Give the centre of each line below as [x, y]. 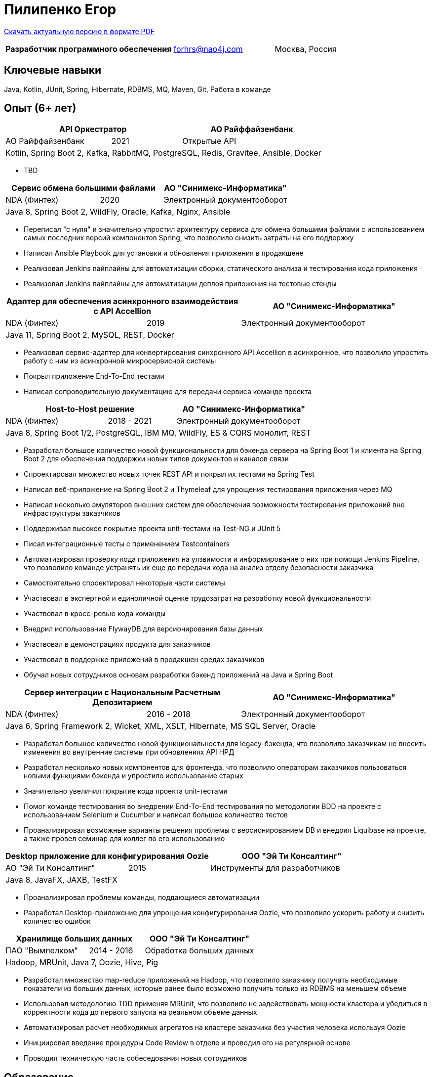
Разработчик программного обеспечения [89, 49]
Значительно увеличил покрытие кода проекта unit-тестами [126, 791]
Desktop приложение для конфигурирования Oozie [107, 856]
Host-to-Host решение [90, 409]
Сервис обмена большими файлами [83, 188]
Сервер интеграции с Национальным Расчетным [122, 693]
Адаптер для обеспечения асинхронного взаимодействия [122, 301]
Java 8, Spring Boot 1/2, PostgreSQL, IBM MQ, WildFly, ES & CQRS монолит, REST [158, 433]
